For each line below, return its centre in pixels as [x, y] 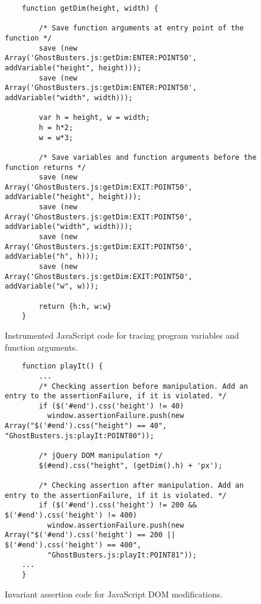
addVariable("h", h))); [52, 257]
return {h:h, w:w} [75, 306]
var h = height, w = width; [94, 118]
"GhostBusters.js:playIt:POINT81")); [122, 555]
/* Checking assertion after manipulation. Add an [141, 486]
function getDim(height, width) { [90, 8]
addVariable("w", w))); [52, 286]
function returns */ [46, 167]
